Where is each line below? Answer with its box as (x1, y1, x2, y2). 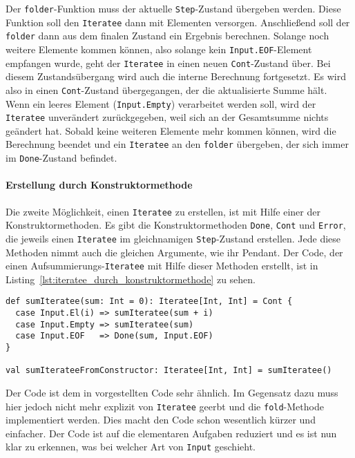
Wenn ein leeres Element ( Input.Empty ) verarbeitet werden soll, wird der (6, 96, 316, 111)
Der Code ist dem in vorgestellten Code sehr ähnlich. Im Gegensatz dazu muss (6, 385, 338, 399)
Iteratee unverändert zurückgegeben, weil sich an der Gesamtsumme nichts (6, 110, 329, 124)
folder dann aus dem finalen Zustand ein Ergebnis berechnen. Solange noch (6, 28, 329, 43)
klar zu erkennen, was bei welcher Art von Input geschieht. (6, 439, 256, 454)
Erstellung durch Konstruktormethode (6, 178, 193, 192)
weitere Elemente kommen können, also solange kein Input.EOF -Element (6, 41, 312, 56)
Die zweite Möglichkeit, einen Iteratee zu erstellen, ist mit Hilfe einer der (6, 204, 320, 218)
